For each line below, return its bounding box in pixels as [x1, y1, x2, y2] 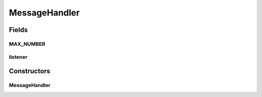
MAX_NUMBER [9, 40, 46, 47]
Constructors [9, 67, 50, 75]
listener [9, 53, 28, 60]
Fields [9, 26, 28, 34]
